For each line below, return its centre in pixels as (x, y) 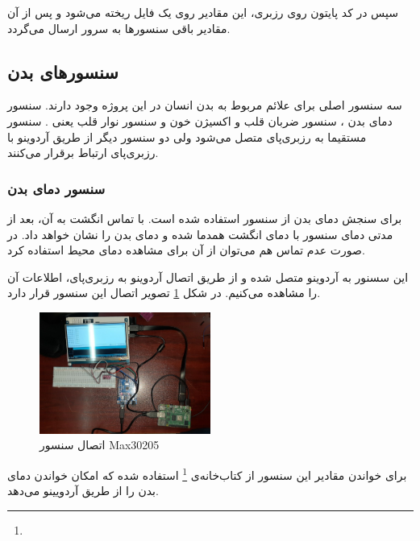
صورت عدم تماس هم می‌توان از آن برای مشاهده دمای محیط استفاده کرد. (186, 250)
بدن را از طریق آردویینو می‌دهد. (83, 491)
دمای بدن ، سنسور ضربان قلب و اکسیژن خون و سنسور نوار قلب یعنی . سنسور (200, 120)
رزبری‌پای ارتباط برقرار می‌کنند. (83, 153)
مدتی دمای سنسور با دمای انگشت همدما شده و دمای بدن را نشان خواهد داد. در (200, 234)
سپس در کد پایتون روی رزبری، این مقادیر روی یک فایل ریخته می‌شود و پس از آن (203, 12)
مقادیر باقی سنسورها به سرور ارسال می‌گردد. (119, 28)
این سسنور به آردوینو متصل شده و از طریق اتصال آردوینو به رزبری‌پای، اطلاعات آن (208, 277)
